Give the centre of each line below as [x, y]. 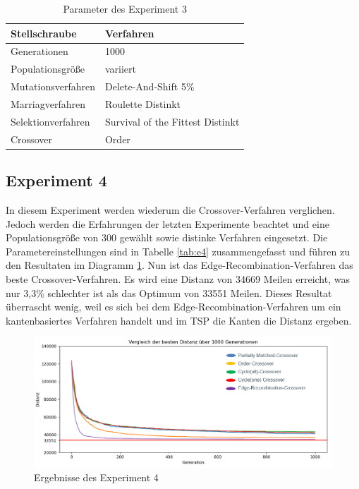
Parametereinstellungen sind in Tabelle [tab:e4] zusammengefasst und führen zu [178, 251]
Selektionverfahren [50, 121]
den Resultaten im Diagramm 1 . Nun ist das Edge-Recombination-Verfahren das [179, 265]
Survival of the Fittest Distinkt [172, 121]
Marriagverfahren [48, 103]
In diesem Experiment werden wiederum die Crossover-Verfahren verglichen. [170, 209]
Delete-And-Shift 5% [150, 86]
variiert [120, 69]
